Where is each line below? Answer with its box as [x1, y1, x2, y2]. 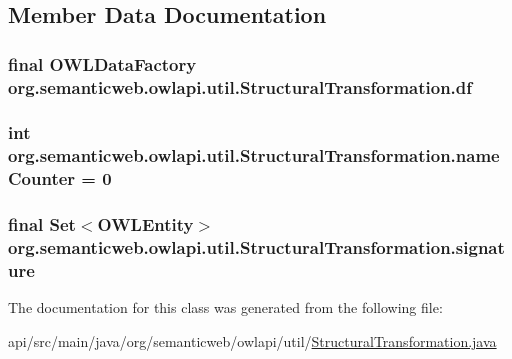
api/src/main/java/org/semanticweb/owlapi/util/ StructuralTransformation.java [8, 330, 497, 351]
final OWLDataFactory [8, 51, 197, 76]
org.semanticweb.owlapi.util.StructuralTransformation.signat [8, 235, 505, 260]
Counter [8, 166, 76, 191]
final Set [8, 212, 76, 237]
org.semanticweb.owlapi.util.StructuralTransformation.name [8, 143, 500, 168]
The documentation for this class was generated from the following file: [8, 297, 443, 318]
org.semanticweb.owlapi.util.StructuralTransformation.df [8, 74, 473, 99]
